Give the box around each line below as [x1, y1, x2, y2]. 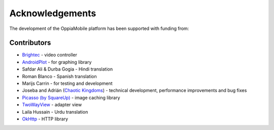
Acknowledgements [9, 8, 96, 19]
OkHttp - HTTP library [22, 116, 68, 122]
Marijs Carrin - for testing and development [22, 80, 113, 86]
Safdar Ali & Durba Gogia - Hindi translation [22, 66, 113, 72]
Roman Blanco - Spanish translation [22, 73, 97, 79]
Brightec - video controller [22, 52, 77, 58]
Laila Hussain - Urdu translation [22, 109, 88, 115]
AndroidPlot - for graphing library [22, 59, 92, 65]
